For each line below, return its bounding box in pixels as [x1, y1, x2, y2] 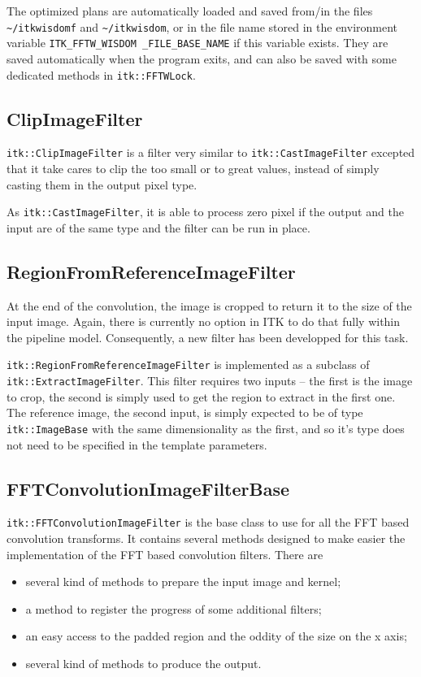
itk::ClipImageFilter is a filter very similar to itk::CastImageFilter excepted [7, 144, 415, 161]
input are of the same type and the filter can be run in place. [7, 219, 310, 236]
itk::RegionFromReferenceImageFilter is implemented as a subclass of [7, 356, 370, 373]
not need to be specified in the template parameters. [7, 436, 267, 453]
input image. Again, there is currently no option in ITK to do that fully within [7, 313, 401, 330]
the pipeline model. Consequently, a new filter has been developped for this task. [7, 328, 409, 345]
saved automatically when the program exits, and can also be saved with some [7, 50, 397, 67]
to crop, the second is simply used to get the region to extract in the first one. [7, 388, 396, 405]
